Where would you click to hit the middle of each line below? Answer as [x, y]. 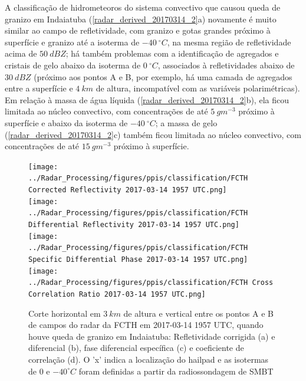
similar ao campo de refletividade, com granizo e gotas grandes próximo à [138, 30]
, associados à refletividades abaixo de [226, 65]
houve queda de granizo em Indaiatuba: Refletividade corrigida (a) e [152, 336]
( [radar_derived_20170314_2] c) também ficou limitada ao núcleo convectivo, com [153, 134]
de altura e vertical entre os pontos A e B [198, 313]
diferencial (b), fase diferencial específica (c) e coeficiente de [136, 348]
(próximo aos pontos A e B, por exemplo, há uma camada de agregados [163, 76]
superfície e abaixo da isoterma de [66, 122]
